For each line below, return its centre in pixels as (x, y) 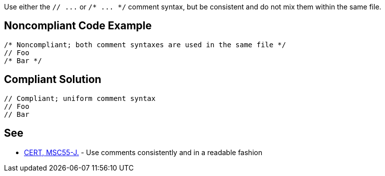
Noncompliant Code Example (78, 26)
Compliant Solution (53, 80)
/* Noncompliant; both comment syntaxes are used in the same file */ (145, 44)
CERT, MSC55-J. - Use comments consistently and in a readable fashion (143, 152)
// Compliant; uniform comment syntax (80, 98)
